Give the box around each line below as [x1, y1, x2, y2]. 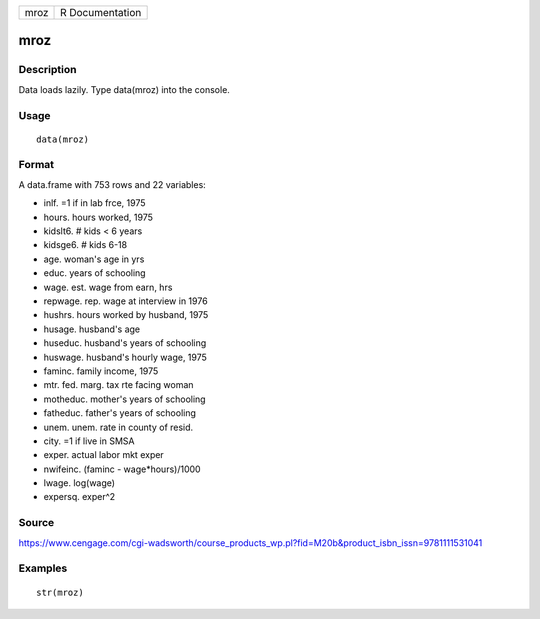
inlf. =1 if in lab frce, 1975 [43, 197, 146, 209]
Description [18, 63, 77, 77]
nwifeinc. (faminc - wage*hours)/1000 [43, 463, 201, 475]
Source [18, 516, 55, 530]
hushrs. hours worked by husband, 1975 [43, 309, 209, 321]
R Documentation [60, 6, 142, 19]
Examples [18, 561, 68, 575]
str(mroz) [36, 586, 84, 598]
